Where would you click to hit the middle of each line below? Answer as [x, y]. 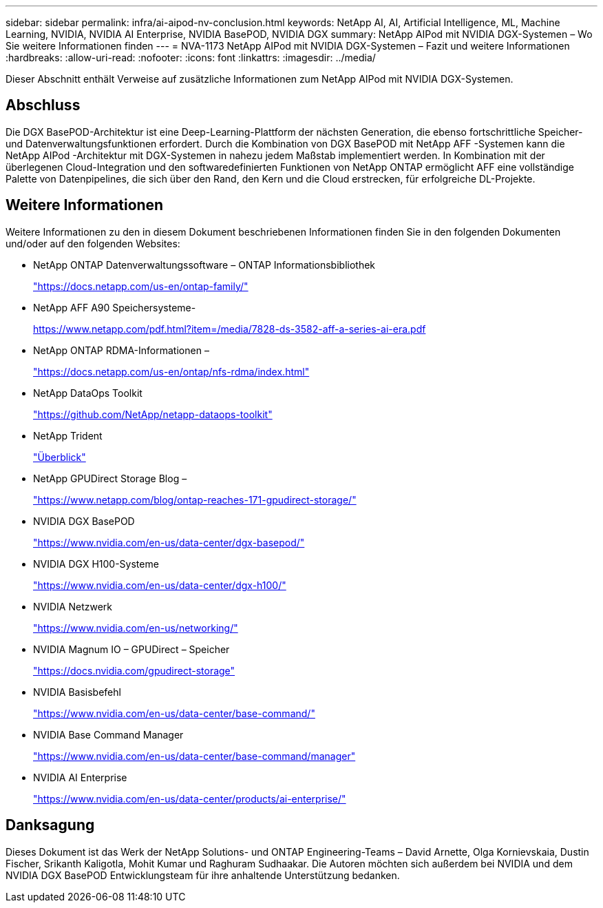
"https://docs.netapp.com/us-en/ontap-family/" [141, 286]
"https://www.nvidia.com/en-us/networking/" [136, 628]
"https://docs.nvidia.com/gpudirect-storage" [134, 670]
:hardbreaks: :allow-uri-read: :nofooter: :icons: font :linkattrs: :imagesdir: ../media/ [191, 58]
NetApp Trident [68, 435]
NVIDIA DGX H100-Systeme [96, 564]
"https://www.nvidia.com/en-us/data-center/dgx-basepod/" [169, 542]
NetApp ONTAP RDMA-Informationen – [121, 350]
